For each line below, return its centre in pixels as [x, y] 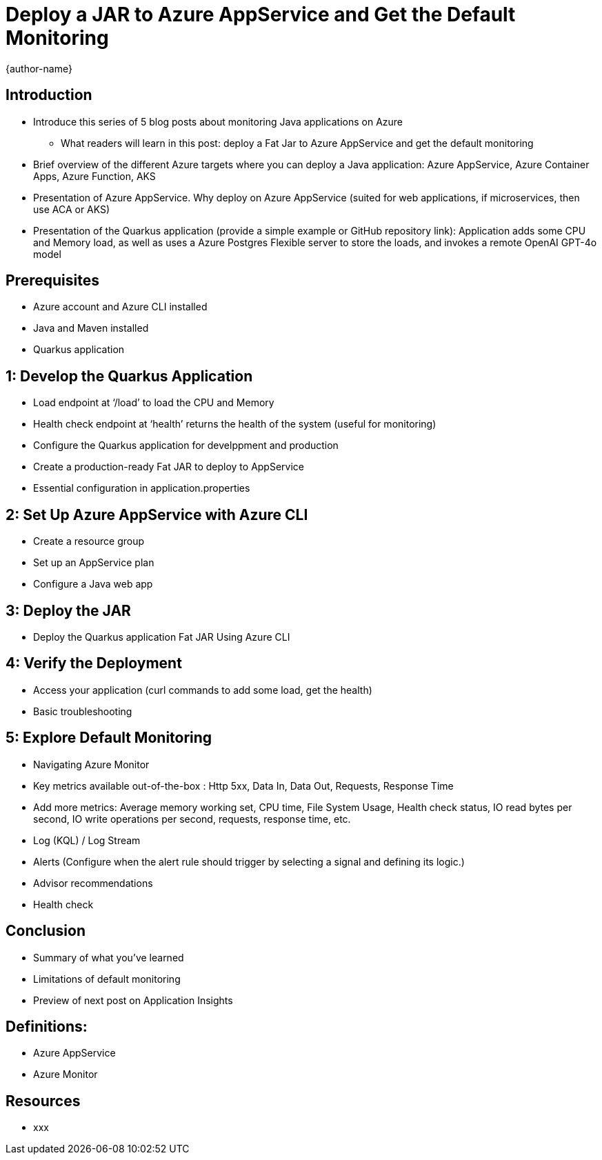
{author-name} [39, 68]
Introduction [49, 95]
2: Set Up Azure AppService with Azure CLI [157, 514]
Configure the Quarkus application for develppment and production [186, 446]
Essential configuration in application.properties [142, 488]
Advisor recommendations [93, 883]
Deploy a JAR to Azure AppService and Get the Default [261, 14]
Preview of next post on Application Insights [133, 1000]
